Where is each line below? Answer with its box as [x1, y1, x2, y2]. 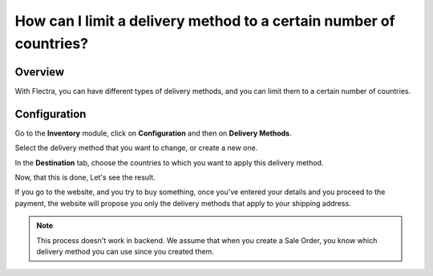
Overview [14, 65, 65, 79]
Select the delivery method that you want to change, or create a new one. [14, 143, 258, 152]
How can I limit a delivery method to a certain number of [14, 12, 396, 30]
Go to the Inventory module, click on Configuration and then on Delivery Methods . [14, 128, 292, 138]
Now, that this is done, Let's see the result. [14, 172, 156, 182]
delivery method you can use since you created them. [36, 246, 214, 256]
